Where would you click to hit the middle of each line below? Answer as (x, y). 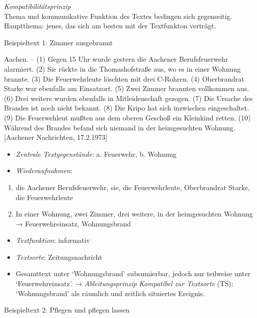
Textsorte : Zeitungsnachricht (59, 257)
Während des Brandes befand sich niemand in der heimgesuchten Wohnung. (120, 127)
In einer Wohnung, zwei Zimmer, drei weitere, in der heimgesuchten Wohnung (134, 214)
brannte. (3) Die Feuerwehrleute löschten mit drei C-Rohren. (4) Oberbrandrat (124, 78)
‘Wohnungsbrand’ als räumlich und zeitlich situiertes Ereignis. (110, 293)
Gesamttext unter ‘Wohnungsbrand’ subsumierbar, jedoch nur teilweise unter (133, 273)
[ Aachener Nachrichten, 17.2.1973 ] (56, 137)
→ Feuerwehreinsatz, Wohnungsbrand (73, 223)
